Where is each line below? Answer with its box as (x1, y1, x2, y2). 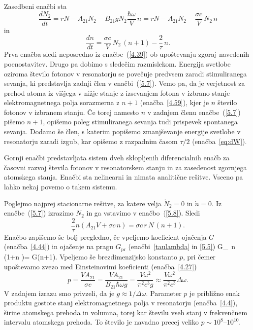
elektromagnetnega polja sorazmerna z (4, 97, 120, 108)
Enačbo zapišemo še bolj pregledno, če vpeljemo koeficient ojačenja (4, 231, 207, 242)
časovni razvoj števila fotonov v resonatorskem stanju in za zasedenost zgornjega (4, 162, 247, 172)
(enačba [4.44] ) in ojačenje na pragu (4, 241, 114, 252)
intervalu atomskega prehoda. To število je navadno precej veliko (4, 317, 199, 327)
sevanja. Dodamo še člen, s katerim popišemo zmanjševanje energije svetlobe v (4, 126, 241, 137)
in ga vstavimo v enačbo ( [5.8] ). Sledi (86, 208, 200, 218)
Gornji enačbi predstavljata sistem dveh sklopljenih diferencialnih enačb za (4, 152, 230, 163)
